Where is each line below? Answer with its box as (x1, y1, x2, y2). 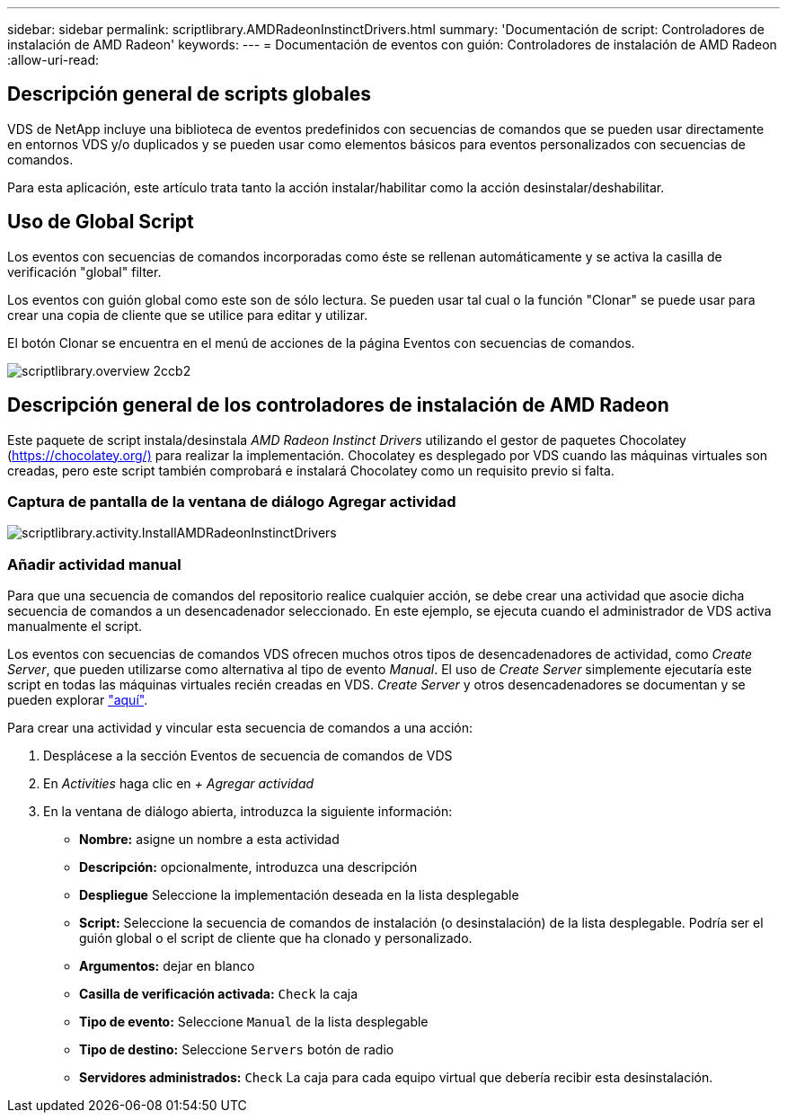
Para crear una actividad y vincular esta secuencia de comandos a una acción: (7, 720, 473, 736)
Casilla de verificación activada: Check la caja (79, 986, 358, 1002)
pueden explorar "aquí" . (7, 692, 148, 708)
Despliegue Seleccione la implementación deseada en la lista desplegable (79, 887, 519, 903)
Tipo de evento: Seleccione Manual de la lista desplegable (79, 1014, 429, 1030)
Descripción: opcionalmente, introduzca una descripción (79, 859, 418, 876)
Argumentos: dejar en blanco (79, 958, 255, 974)
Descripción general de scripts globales (7, 83, 371, 106)
